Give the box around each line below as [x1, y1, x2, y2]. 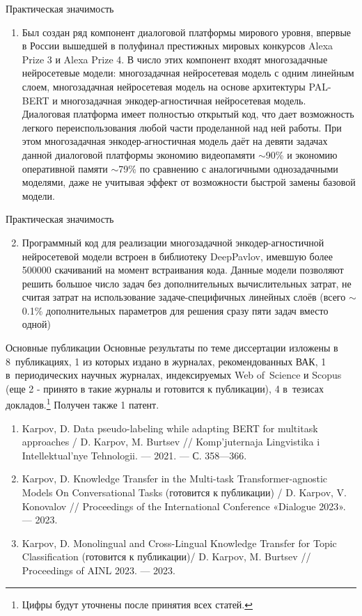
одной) [22, 317, 51, 331]
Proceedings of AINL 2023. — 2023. [22, 563, 176, 578]
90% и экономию [265, 147, 338, 161]
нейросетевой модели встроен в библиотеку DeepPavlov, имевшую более [22, 248, 333, 263]
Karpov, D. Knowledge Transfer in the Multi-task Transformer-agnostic [22, 471, 328, 486]
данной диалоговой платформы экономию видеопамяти [22, 147, 255, 161]
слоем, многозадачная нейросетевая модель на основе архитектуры [22, 79, 306, 93]
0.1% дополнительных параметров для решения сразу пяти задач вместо [22, 303, 329, 317]
